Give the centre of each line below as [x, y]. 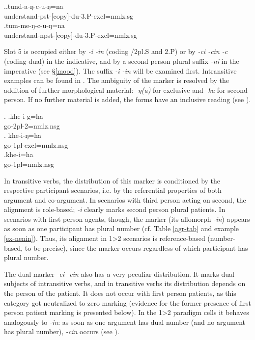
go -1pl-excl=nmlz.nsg [36, 144]
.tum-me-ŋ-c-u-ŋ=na [34, 25]
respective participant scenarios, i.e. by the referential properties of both [113, 190]
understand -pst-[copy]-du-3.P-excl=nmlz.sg [69, 15]
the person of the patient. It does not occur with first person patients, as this [120, 293]
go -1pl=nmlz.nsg [29, 164]
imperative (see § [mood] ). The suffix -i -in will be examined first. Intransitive [120, 70]
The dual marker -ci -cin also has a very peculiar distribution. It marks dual [119, 274]
